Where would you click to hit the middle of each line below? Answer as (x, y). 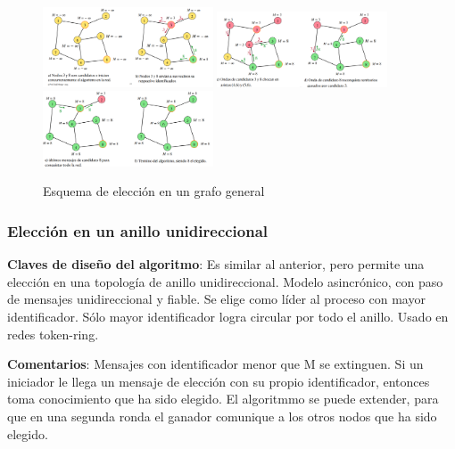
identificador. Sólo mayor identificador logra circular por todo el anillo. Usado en (228, 316)
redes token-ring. (53, 334)
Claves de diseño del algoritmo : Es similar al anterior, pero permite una (216, 264)
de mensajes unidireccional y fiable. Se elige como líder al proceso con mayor (216, 299)
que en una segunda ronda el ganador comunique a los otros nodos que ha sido (222, 416)
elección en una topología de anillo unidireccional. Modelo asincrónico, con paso (225, 281)
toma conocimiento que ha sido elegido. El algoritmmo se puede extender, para (223, 399)
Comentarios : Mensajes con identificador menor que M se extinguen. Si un (215, 364)
